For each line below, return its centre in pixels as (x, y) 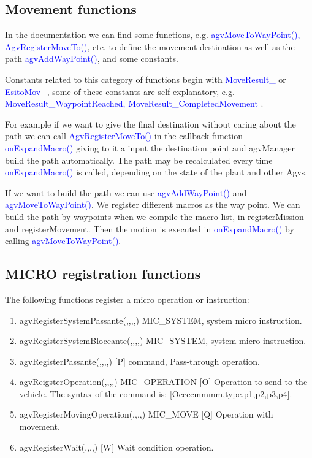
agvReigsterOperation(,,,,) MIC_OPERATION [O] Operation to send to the (163, 382)
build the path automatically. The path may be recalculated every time (139, 160)
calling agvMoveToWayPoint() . (63, 241)
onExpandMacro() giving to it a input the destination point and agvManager (150, 147)
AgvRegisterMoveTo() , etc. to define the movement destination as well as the (150, 46)
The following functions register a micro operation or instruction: (127, 299)
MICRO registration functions (103, 274)
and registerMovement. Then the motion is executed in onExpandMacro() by (150, 228)
